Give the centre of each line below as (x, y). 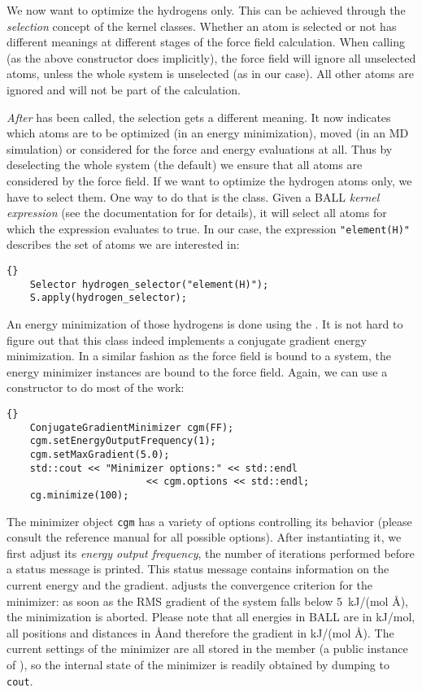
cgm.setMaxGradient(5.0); (100, 454)
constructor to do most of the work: (96, 387)
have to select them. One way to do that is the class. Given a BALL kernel (193, 196)
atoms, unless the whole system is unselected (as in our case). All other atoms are (210, 74)
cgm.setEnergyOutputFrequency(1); (123, 441)
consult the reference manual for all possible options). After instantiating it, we (204, 537)
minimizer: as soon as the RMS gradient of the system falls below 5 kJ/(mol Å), (208, 601)
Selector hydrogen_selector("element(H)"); (149, 284)
